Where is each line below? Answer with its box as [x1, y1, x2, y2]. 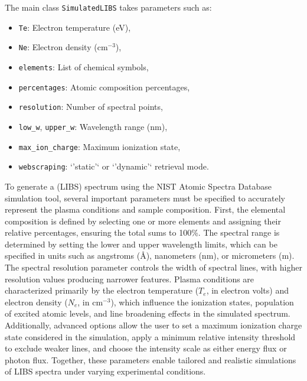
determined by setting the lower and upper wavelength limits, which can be [5, 237, 277, 250]
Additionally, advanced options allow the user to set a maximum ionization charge [5, 319, 302, 331]
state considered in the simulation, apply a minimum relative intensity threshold [5, 330, 296, 343]
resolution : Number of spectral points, [18, 100, 163, 113]
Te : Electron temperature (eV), [18, 21, 131, 33]
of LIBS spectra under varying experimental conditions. [5, 365, 206, 377]
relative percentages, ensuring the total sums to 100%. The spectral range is [5, 226, 280, 239]
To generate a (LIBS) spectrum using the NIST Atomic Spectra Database [5, 180, 272, 192]
